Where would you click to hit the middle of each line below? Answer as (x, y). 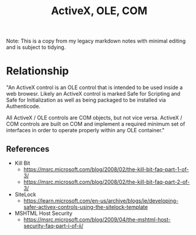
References (28, 149)
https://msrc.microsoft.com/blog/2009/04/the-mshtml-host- (97, 219)
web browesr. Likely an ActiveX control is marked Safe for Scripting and (93, 94)
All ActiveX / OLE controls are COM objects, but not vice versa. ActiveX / (94, 118)
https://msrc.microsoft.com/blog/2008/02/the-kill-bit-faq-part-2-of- (107, 182)
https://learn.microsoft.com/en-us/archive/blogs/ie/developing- (101, 200)
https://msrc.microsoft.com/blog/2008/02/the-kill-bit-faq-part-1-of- (106, 169)
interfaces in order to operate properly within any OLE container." (85, 130)
